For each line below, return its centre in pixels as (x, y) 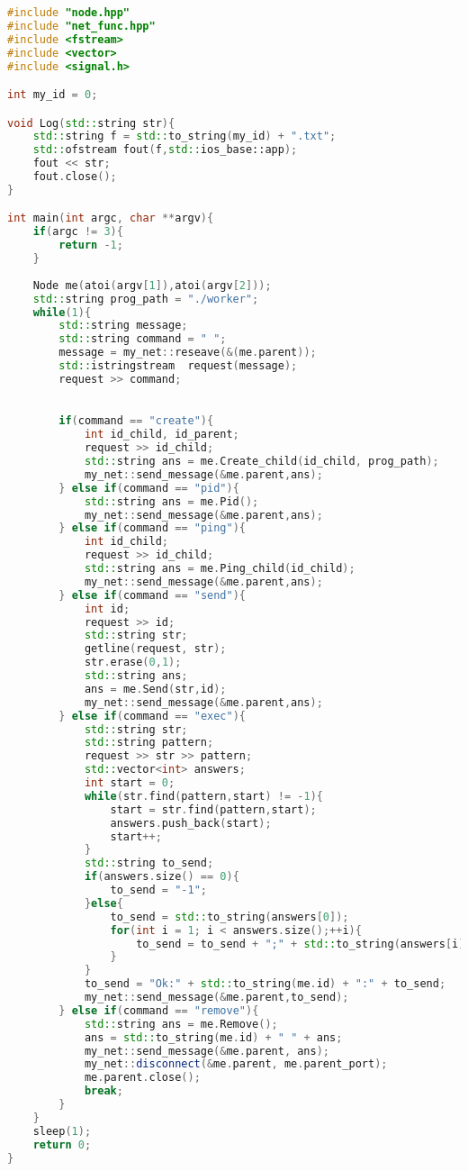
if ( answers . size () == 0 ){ (162, 877)
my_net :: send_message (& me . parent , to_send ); (216, 997)
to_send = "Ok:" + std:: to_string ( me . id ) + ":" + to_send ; (265, 984)
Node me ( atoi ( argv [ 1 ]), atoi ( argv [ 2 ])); (152, 285)
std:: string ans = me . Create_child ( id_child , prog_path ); (261, 461)
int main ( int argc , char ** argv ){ (111, 218)
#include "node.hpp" (69, 13)
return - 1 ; (91, 245)
